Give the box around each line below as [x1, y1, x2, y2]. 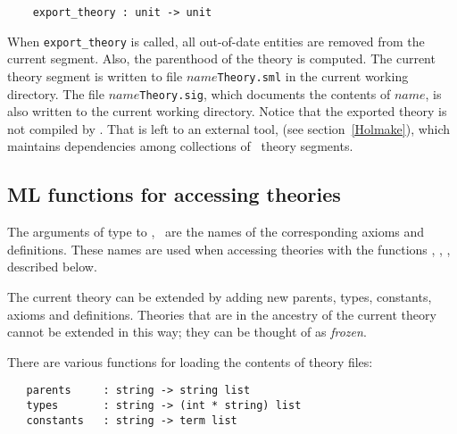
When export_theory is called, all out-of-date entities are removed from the [7, 31, 425, 50]
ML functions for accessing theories [7, 180, 341, 208]
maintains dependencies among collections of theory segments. [7, 137, 353, 155]
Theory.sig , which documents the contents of [139, 84, 391, 103]
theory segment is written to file [7, 66, 183, 85]
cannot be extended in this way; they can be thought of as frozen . [7, 322, 367, 341]
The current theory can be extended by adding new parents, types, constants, [7, 287, 432, 305]
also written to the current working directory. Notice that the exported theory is [7, 102, 447, 121]
